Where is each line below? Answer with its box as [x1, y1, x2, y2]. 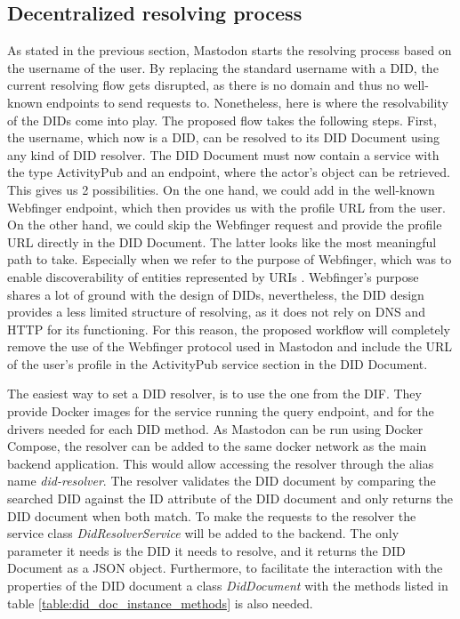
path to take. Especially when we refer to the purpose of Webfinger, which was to [7, 250, 452, 269]
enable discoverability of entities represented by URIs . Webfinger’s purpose [7, 267, 419, 285]
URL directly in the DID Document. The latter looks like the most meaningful [7, 232, 437, 251]
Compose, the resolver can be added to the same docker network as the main [7, 437, 427, 455]
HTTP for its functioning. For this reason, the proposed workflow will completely [7, 319, 450, 338]
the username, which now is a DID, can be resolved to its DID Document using [7, 128, 440, 147]
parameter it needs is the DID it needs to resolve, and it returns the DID [7, 541, 406, 559]
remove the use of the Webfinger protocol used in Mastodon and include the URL [7, 337, 453, 356]
